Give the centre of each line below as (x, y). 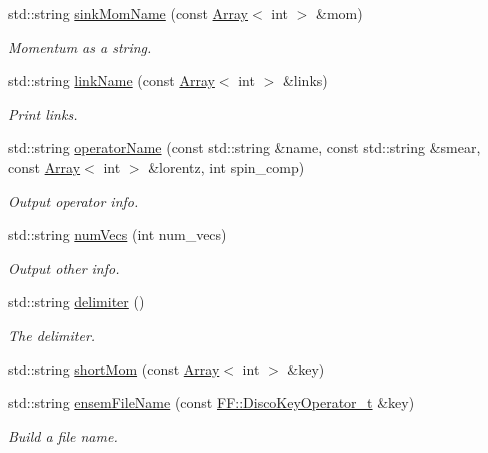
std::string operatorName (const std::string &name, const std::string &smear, (244, 147)
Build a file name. (63, 435)
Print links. (43, 113)
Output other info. (64, 267)
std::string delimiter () (76, 301)
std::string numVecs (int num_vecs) (117, 234)
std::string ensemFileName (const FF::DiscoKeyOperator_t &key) (211, 402)
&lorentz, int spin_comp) (226, 166)
